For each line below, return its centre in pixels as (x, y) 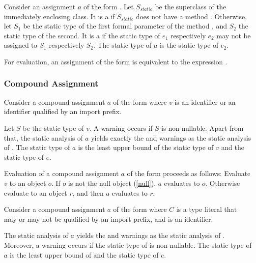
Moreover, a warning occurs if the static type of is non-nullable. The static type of (128, 245)
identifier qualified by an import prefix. (63, 111)
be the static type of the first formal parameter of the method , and (125, 26)
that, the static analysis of (43, 137)
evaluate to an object (36, 192)
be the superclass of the (190, 6)
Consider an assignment (40, 6)
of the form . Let (109, 6)
